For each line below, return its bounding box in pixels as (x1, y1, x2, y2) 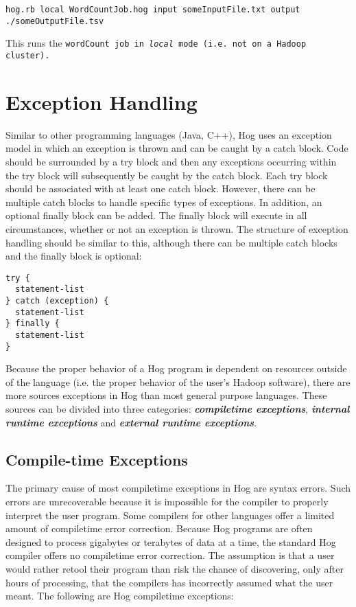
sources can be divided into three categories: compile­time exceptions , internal (5, 402, 350, 416)
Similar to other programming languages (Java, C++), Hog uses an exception (5, 127, 332, 141)
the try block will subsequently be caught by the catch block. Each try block (5, 168, 328, 182)
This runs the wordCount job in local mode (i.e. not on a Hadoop (5, 36, 307, 50)
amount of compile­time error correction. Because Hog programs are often (5, 521, 313, 536)
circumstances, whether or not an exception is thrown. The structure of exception (5, 221, 348, 236)
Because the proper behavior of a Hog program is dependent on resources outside (5, 361, 347, 376)
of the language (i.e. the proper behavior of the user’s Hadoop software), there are (5, 374, 351, 389)
